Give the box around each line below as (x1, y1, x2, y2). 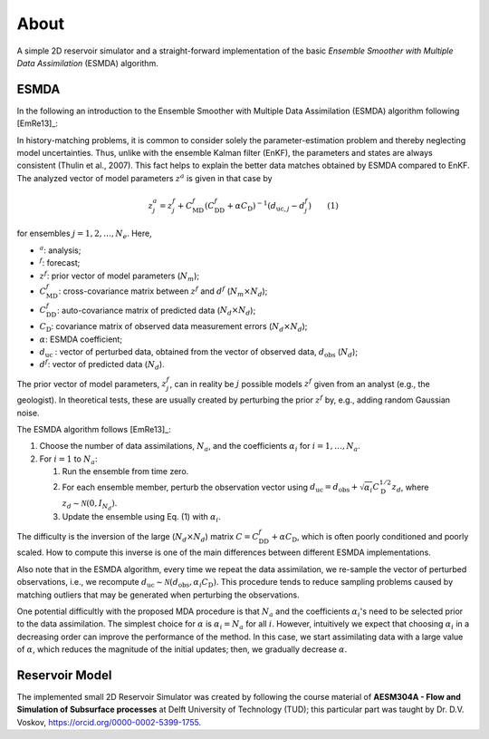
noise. (16, 407, 40, 418)
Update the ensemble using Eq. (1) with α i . (62, 511, 222, 525)
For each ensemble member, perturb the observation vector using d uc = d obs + (62, 481, 359, 494)
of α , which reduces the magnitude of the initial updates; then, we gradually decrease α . (16, 644, 348, 655)
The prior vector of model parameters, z (16, 378, 167, 389)
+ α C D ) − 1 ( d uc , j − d (226, 199, 305, 213)
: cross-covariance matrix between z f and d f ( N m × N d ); (58, 285, 268, 298)
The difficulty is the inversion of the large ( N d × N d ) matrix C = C (16, 530, 260, 544)
